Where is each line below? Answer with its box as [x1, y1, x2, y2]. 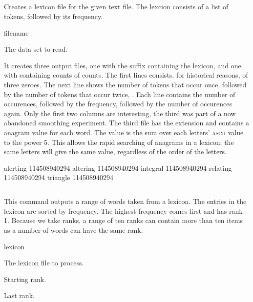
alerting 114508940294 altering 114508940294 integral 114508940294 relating [4, 162, 232, 173]
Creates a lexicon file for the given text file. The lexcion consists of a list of [4, 1, 229, 12]
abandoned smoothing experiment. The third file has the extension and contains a [4, 118, 250, 128]
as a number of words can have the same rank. [4, 225, 143, 235]
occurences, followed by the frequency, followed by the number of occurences [4, 99, 232, 109]
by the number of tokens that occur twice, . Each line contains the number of [4, 89, 235, 99]
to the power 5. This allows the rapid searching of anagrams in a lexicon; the [4, 137, 234, 147]
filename [4, 27, 29, 38]
